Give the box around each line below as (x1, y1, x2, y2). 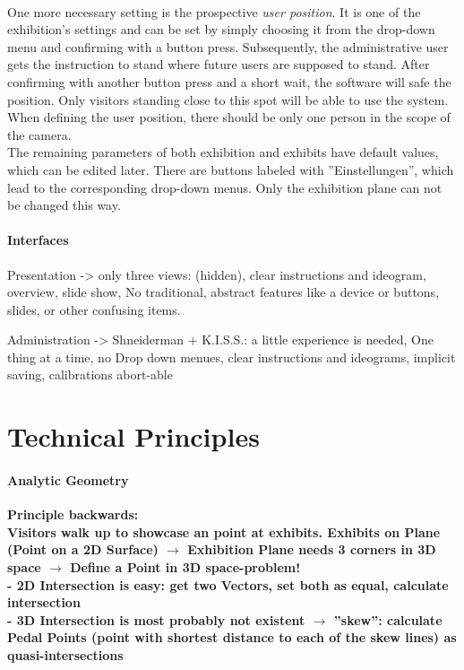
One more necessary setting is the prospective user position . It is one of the (7, 2, 421, 21)
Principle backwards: (7, 505, 139, 524)
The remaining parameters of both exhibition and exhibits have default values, (7, 143, 439, 161)
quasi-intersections (7, 646, 124, 664)
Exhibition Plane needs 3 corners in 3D (187, 540, 436, 559)
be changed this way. (7, 196, 121, 214)
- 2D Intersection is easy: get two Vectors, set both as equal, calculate (7, 575, 449, 594)
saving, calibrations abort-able (7, 365, 173, 384)
